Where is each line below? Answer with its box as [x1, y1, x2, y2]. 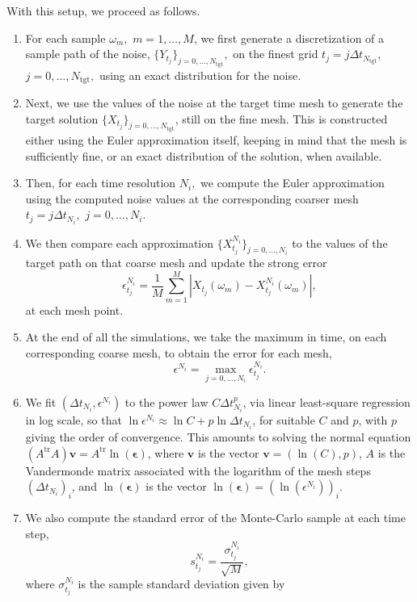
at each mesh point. [25, 301, 124, 318]
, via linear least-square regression [242, 393, 411, 410]
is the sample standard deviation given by [78, 575, 285, 592]
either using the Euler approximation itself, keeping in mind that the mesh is [25, 132, 407, 148]
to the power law [124, 393, 208, 410]
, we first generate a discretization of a [193, 29, 385, 46]
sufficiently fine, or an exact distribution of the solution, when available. [25, 147, 382, 164]
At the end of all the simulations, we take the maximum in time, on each [25, 328, 387, 345]
